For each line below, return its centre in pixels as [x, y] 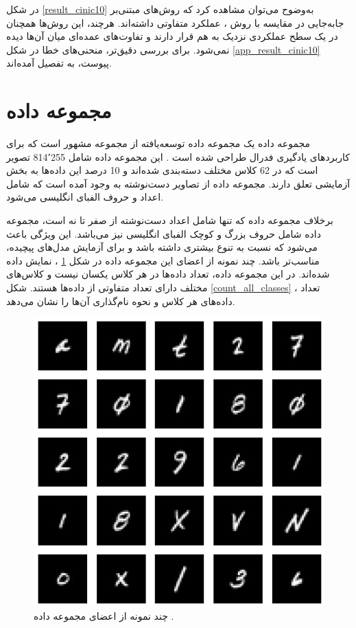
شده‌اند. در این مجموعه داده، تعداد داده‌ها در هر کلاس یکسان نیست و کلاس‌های [168, 274]
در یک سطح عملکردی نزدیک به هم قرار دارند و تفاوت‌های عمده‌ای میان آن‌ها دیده [172, 36]
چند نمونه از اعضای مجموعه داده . [104, 616]
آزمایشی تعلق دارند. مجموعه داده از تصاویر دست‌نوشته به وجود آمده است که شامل [178, 183]
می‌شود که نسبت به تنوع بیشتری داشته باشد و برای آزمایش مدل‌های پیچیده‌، [162, 247]
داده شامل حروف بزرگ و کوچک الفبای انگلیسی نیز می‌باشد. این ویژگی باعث [164, 233]
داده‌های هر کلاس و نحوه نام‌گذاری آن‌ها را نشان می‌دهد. [121, 301]
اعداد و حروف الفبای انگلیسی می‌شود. [85, 197]
